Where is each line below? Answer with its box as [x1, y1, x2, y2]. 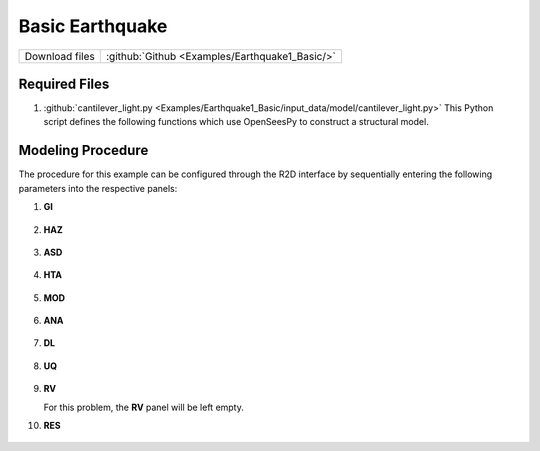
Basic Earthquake [18, 15, 168, 37]
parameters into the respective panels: [18, 182, 178, 194]
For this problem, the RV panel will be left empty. [43, 401, 245, 413]
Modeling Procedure [18, 142, 149, 159]
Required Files [18, 75, 110, 92]
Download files [24, 49, 95, 63]
